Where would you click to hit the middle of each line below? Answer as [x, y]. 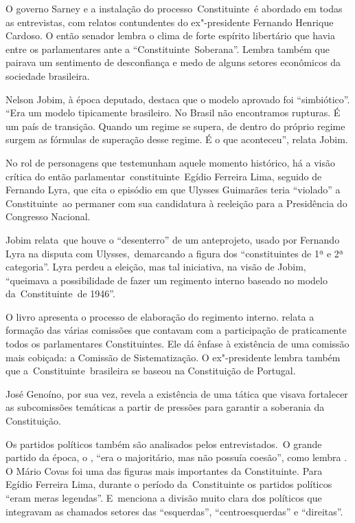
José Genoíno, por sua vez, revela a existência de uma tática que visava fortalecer [177, 393]
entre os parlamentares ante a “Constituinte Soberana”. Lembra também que [168, 49]
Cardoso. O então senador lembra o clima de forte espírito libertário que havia [171, 35]
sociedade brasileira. [48, 75]
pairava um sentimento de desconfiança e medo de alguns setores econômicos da [173, 62]
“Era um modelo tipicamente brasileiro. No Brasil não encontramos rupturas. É [173, 113]
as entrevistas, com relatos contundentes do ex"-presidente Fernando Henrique [170, 22]
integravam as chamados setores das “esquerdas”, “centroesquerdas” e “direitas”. [174, 511]
